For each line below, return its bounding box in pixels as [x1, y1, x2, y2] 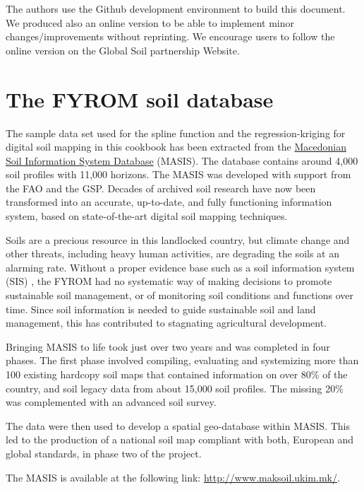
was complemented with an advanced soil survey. [6, 395, 217, 409]
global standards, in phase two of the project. [6, 445, 202, 460]
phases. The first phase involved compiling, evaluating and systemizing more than [6, 353, 359, 368]
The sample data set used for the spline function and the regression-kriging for [6, 125, 346, 140]
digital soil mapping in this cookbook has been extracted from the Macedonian [6, 139, 346, 154]
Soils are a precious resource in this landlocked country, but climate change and [6, 232, 350, 247]
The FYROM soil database [6, 84, 274, 113]
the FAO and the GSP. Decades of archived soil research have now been [6, 180, 316, 195]
